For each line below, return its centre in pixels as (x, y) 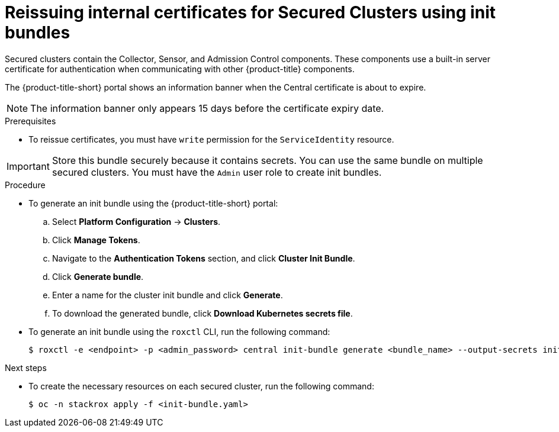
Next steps (26, 367)
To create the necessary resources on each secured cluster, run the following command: (201, 386)
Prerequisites (30, 121)
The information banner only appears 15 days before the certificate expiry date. (207, 108)
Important (28, 166)
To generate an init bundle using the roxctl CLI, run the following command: (179, 331)
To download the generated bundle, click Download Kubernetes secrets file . (203, 313)
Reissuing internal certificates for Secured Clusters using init (250, 12)
